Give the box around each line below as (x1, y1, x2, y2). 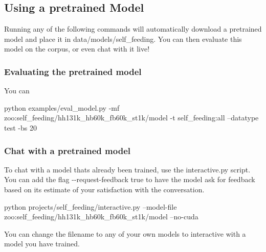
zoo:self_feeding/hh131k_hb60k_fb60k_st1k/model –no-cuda (4, 211, 198, 222)
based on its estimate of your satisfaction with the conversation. (4, 184, 205, 194)
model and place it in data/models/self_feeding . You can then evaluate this (4, 33, 242, 44)
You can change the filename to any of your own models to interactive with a (4, 228, 246, 239)
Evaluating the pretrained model (4, 65, 142, 78)
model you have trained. (4, 238, 80, 249)
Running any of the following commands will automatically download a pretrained (4, 23, 262, 34)
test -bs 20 (4, 122, 37, 133)
